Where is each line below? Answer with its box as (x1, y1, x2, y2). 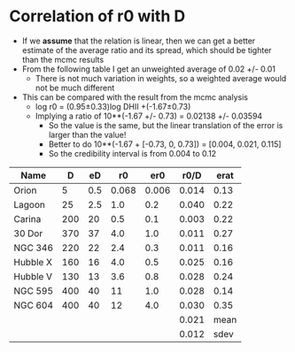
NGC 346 (13, 241, 54, 254)
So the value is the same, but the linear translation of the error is (48, 119, 283, 130)
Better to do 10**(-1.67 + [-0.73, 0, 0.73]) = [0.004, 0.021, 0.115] (48, 139, 282, 149)
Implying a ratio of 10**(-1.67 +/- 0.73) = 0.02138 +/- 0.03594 (35, 111, 263, 121)
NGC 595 (13, 285, 54, 297)
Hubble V (13, 270, 53, 282)
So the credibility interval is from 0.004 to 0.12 (48, 148, 217, 158)
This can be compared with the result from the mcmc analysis (21, 91, 248, 103)
